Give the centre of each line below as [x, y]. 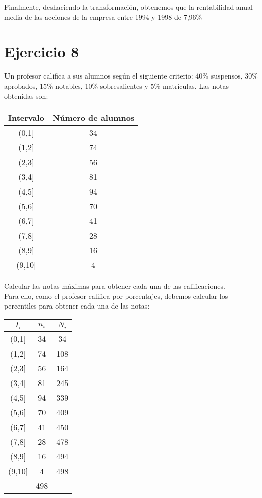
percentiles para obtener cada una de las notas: [77, 306]
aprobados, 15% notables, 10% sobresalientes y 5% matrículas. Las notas [117, 85]
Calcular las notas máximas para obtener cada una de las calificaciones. [115, 286]
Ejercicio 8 [42, 51]
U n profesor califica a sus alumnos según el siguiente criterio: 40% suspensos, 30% [131, 76]
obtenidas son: [26, 95]
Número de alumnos [93, 118]
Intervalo [26, 118]
